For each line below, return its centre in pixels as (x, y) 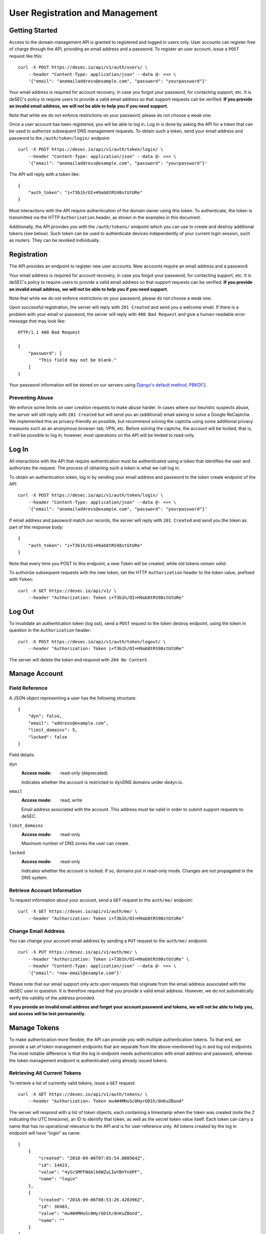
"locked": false (48, 737)
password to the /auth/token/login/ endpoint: (60, 138)
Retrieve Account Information (45, 890)
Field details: (22, 755)
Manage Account (36, 674)
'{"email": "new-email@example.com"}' (75, 973)
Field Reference (28, 688)
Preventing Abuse (31, 397)
